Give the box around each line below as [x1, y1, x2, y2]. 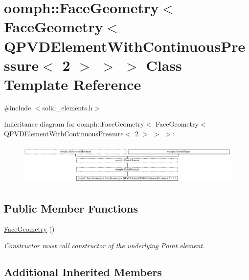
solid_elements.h [42, 102, 93, 112]
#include [4, 102, 31, 112]
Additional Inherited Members [4, 264, 162, 279]
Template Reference [4, 74, 141, 94]
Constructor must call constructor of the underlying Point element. [4, 240, 205, 250]
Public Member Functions [4, 201, 138, 216]
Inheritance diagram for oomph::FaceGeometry [4, 119, 144, 129]
